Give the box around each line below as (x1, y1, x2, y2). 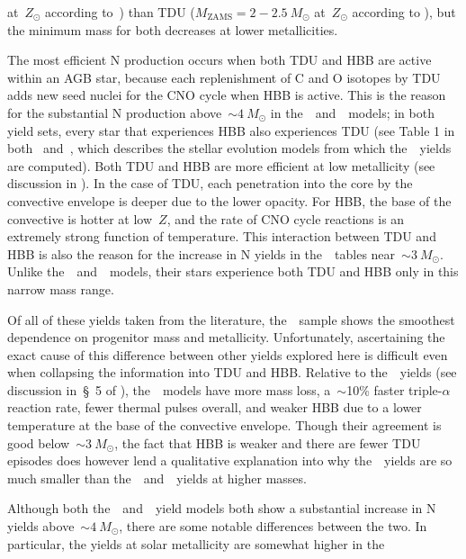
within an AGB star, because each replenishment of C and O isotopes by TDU (7, 68, 441, 86)
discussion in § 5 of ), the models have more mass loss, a (7, 380, 331, 399)
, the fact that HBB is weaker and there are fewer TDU (114, 433, 421, 452)
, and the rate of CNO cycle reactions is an (166, 209, 405, 228)
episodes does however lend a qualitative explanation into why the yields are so (7, 451, 453, 470)
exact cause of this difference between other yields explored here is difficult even (7, 345, 448, 364)
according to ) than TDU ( (45, 3, 195, 21)
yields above (7, 517, 75, 536)
